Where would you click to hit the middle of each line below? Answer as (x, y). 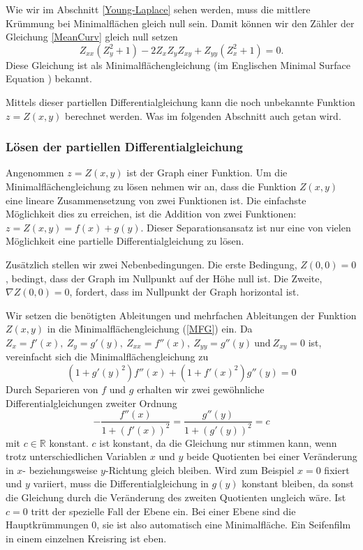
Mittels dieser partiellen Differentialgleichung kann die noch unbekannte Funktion (180, 101)
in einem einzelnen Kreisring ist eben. (86, 538)
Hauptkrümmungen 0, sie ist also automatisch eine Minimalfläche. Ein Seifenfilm (178, 525)
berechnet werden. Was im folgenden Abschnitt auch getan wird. (203, 115)
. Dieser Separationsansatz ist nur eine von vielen (246, 227)
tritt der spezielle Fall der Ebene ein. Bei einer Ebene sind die (163, 511)
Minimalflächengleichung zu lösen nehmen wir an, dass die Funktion (151, 186)
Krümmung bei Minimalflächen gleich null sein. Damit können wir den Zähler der (180, 23)
